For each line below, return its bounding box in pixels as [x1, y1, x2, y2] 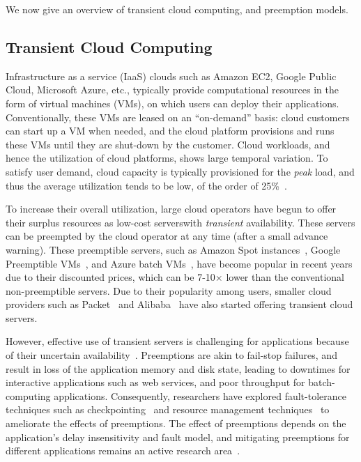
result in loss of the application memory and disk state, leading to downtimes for [6, 361, 351, 376]
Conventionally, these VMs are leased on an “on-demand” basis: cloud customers [6, 109, 350, 124]
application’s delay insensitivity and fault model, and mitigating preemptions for [6, 429, 350, 444]
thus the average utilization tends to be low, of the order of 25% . [6, 178, 287, 192]
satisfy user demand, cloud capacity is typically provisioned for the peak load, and [6, 164, 355, 178]
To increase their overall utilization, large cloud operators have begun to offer [6, 201, 337, 216]
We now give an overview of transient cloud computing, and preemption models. [6, 2, 348, 16]
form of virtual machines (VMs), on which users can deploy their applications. [6, 95, 339, 110]
